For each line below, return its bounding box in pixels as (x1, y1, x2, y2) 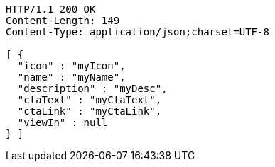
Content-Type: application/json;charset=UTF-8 (6, 26, 269, 38)
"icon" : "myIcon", (17, 60, 126, 71)
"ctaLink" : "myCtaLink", (17, 105, 162, 117)
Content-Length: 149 (6, 15, 120, 26)
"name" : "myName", (17, 71, 126, 83)
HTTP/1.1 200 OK (6, 4, 96, 15)
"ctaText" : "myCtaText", (17, 94, 162, 105)
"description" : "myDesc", (17, 83, 168, 94)
